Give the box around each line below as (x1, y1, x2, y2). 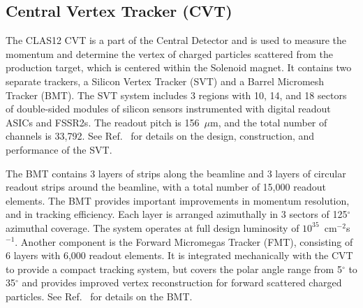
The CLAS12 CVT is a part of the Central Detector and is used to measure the (6, 33, 347, 47)
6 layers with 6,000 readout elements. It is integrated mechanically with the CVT (6, 248, 353, 263)
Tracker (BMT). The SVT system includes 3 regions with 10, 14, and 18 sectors (6, 87, 347, 102)
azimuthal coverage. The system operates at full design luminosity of (6, 220, 299, 235)
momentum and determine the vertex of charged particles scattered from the (6, 46, 333, 61)
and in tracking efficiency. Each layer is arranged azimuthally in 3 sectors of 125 (6, 207, 348, 221)
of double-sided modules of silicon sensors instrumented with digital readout (6, 101, 331, 116)
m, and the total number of (210, 115, 327, 129)
